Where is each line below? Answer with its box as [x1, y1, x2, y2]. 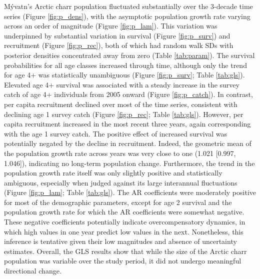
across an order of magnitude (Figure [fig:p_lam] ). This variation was [4, 20, 217, 31]
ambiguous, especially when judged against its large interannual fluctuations [4, 177, 237, 187]
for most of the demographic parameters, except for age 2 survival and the [4, 196, 232, 207]
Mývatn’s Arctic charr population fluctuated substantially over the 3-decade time [4, 1, 253, 11]
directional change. [4, 265, 61, 276]
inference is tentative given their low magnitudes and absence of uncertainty [4, 236, 237, 246]
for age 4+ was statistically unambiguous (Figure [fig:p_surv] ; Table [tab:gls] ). [4, 69, 245, 80]
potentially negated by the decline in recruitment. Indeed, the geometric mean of [4, 138, 251, 148]
